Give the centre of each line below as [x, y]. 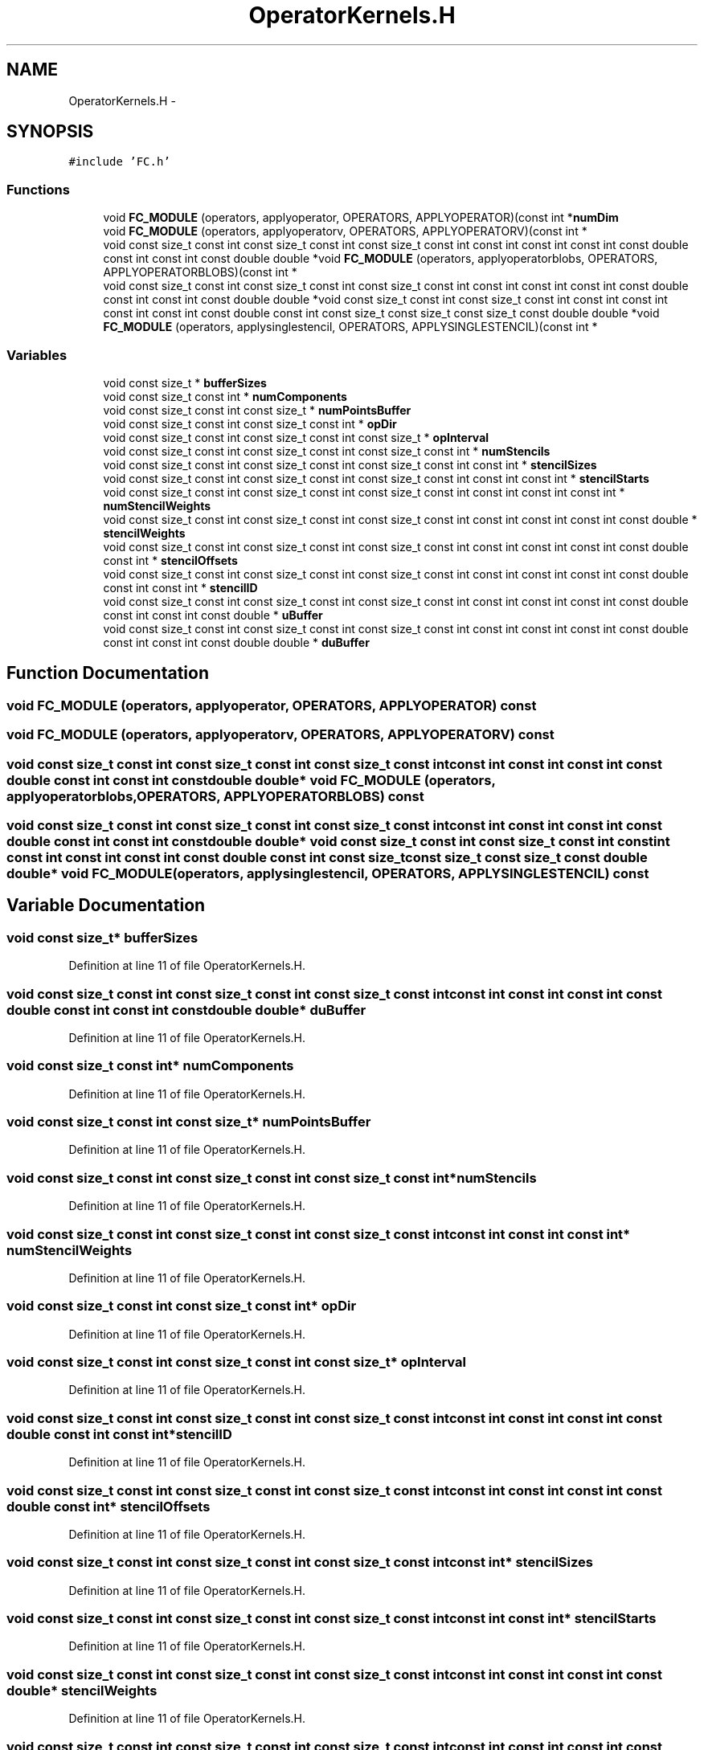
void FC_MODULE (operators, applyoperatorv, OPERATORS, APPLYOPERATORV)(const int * [345, 231]
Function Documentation [108, 673]
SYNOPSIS [50, 132]
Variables [37, 355]
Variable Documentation [106, 906]
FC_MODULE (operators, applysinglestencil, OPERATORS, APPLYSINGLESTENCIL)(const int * [350, 327]
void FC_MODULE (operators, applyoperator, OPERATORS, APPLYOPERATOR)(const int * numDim [361, 218]
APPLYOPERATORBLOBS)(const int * [200, 272]
